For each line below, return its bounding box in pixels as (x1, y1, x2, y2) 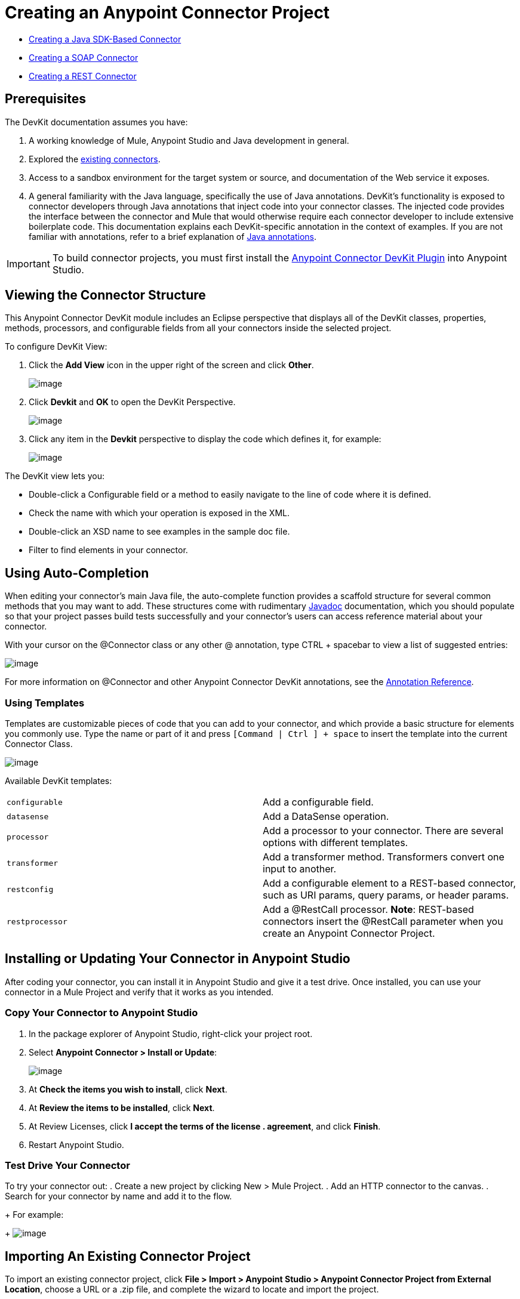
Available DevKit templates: (5, 776, 112, 786)
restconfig (7, 884, 54, 894)
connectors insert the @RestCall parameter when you (263, 915, 503, 928)
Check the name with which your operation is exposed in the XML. (29, 508, 290, 519)
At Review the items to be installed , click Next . (29, 1102, 215, 1113)
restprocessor (7, 917, 67, 926)
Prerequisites (5, 91, 86, 107)
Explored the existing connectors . (29, 153, 161, 164)
